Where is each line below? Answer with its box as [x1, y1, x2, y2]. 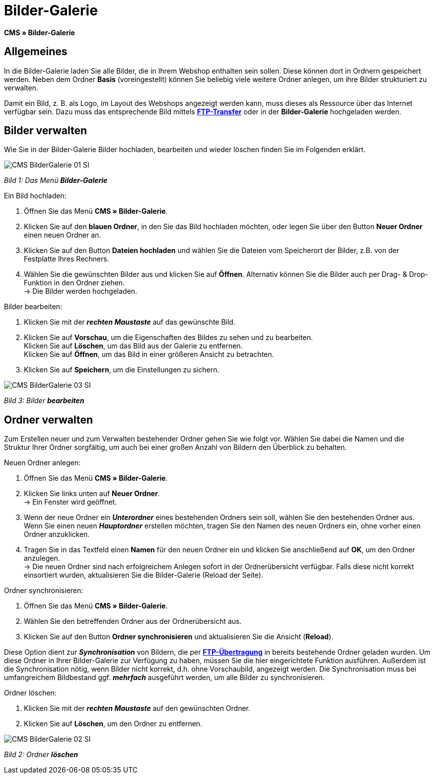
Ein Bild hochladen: [4, 191, 67, 200]
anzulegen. [24, 554, 60, 563]
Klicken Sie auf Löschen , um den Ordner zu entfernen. [24, 719, 203, 728]
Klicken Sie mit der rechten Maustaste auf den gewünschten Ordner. [24, 704, 251, 713]
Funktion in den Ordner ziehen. [24, 278, 125, 287]
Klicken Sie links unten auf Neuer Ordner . [24, 489, 160, 498]
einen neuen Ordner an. [24, 231, 101, 240]
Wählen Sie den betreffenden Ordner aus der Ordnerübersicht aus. [24, 617, 242, 626]
